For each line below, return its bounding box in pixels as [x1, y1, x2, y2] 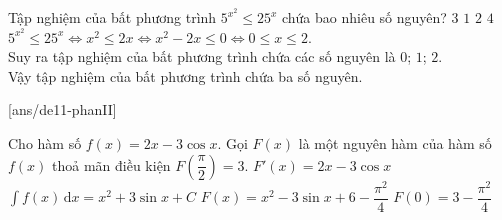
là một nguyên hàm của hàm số [298, 133, 492, 154]
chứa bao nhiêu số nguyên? [281, 7, 447, 28]
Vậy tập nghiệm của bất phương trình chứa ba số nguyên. [8, 65, 363, 86]
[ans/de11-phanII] [8, 99, 117, 120]
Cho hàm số [8, 133, 82, 154]
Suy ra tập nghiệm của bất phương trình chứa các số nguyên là [8, 46, 396, 67]
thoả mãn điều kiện [52, 154, 171, 175]
